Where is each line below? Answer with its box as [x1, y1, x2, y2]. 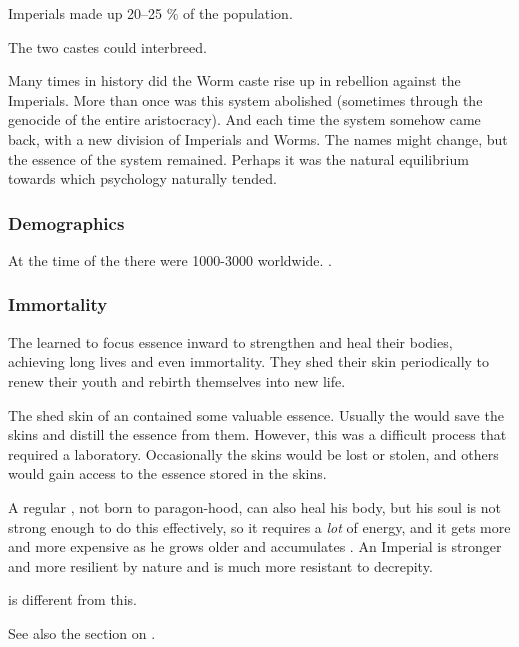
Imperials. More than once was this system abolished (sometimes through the [8, 89, 483, 110]
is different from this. [8, 589, 137, 610]
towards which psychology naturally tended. [8, 168, 277, 189]
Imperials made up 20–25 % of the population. [8, 3, 293, 23]
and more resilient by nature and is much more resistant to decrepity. [8, 555, 433, 576]
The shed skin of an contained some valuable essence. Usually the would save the [8, 404, 504, 425]
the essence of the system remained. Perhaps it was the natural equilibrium [8, 148, 469, 169]
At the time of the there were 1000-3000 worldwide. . [8, 249, 333, 270]
